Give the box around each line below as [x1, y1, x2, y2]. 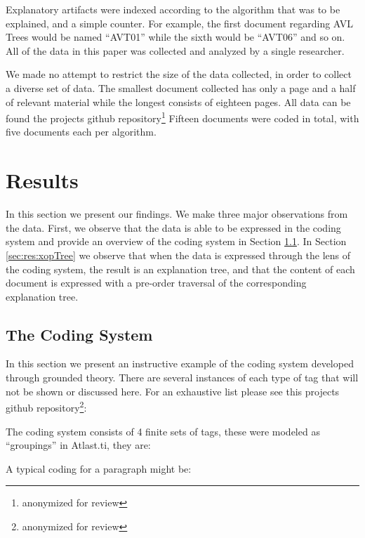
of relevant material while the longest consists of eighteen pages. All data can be [6, 94, 351, 109]
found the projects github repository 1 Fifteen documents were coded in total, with [6, 109, 359, 125]
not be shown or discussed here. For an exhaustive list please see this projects [6, 383, 340, 398]
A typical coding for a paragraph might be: [6, 461, 192, 475]
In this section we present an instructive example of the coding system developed [6, 356, 354, 371]
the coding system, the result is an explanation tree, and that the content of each [6, 261, 355, 276]
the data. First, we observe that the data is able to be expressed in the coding [6, 220, 341, 235]
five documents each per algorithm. [6, 124, 157, 139]
